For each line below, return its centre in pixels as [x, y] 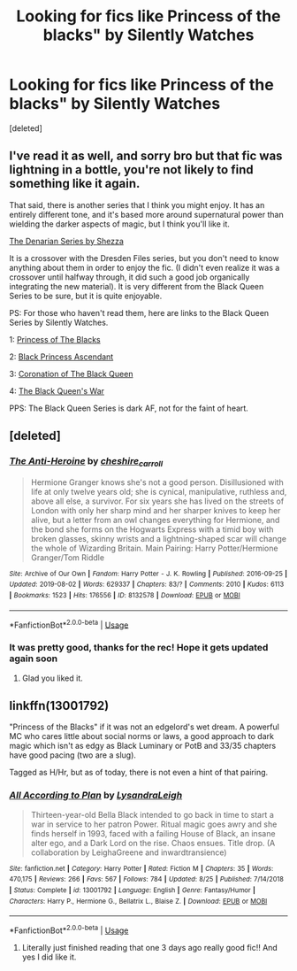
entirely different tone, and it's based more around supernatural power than [147, 214]
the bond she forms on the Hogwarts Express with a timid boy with [152, 529]
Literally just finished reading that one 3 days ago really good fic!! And [150, 948]
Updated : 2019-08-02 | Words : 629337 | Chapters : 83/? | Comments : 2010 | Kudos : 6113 [147, 585]
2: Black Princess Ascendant [61, 357]
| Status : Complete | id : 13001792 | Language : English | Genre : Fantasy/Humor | [133, 890]
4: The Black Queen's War [57, 390]
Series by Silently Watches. [59, 322]
